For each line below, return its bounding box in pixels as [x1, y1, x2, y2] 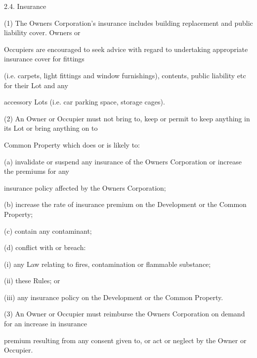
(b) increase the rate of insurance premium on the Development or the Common [4, 199, 247, 209]
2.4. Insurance [4, 1, 46, 11]
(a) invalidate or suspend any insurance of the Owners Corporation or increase [4, 156, 242, 166]
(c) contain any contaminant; [4, 225, 92, 236]
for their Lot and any [4, 80, 68, 90]
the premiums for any [4, 166, 69, 176]
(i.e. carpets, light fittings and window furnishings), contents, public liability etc [4, 70, 246, 80]
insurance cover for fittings [4, 53, 85, 64]
